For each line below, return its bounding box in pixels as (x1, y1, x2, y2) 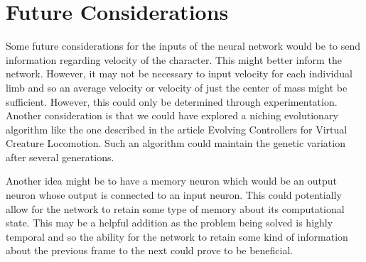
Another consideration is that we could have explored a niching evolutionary (6, 108, 338, 123)
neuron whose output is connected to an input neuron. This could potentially (6, 187, 342, 202)
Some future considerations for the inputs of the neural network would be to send (6, 38, 361, 53)
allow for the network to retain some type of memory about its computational (6, 201, 345, 216)
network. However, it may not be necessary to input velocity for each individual (6, 66, 352, 81)
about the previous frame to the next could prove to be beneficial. (6, 243, 294, 258)
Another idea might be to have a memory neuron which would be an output (6, 173, 338, 188)
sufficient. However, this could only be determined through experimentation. (6, 94, 338, 109)
